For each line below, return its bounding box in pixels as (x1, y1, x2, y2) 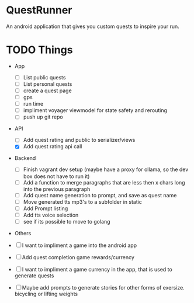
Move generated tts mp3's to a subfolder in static (23, 198, 142, 205)
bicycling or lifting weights (14, 290, 78, 297)
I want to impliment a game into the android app (22, 242, 137, 249)
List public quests (23, 74, 66, 81)
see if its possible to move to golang (23, 218, 110, 225)
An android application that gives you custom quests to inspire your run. (6, 23, 179, 30)
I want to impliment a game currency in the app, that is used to (22, 266, 172, 273)
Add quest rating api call (23, 143, 82, 150)
